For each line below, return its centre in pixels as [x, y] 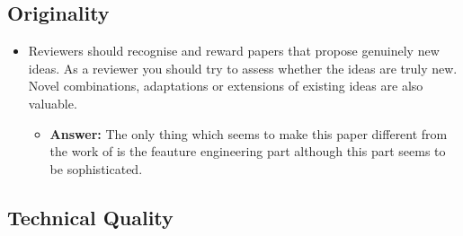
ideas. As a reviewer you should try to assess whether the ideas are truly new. [243, 68]
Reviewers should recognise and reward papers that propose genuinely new [234, 51]
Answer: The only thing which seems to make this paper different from [249, 133]
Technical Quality [90, 217]
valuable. [53, 103]
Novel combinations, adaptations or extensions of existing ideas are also [226, 86]
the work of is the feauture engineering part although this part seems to [248, 151]
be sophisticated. [96, 168]
